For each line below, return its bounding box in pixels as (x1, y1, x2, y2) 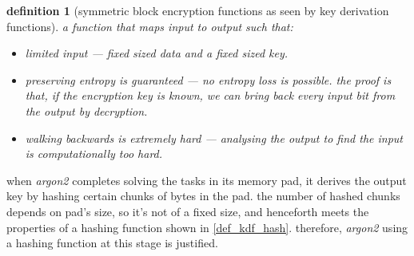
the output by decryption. (25, 102, 148, 119)
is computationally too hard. (25, 145, 163, 162)
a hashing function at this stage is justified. (6, 234, 218, 251)
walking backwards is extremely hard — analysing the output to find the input (25, 129, 403, 146)
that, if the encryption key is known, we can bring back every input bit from (25, 87, 396, 104)
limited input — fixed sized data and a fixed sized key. (25, 45, 289, 61)
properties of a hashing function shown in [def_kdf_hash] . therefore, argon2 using (6, 219, 408, 235)
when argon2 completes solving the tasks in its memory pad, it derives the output (6, 171, 407, 188)
